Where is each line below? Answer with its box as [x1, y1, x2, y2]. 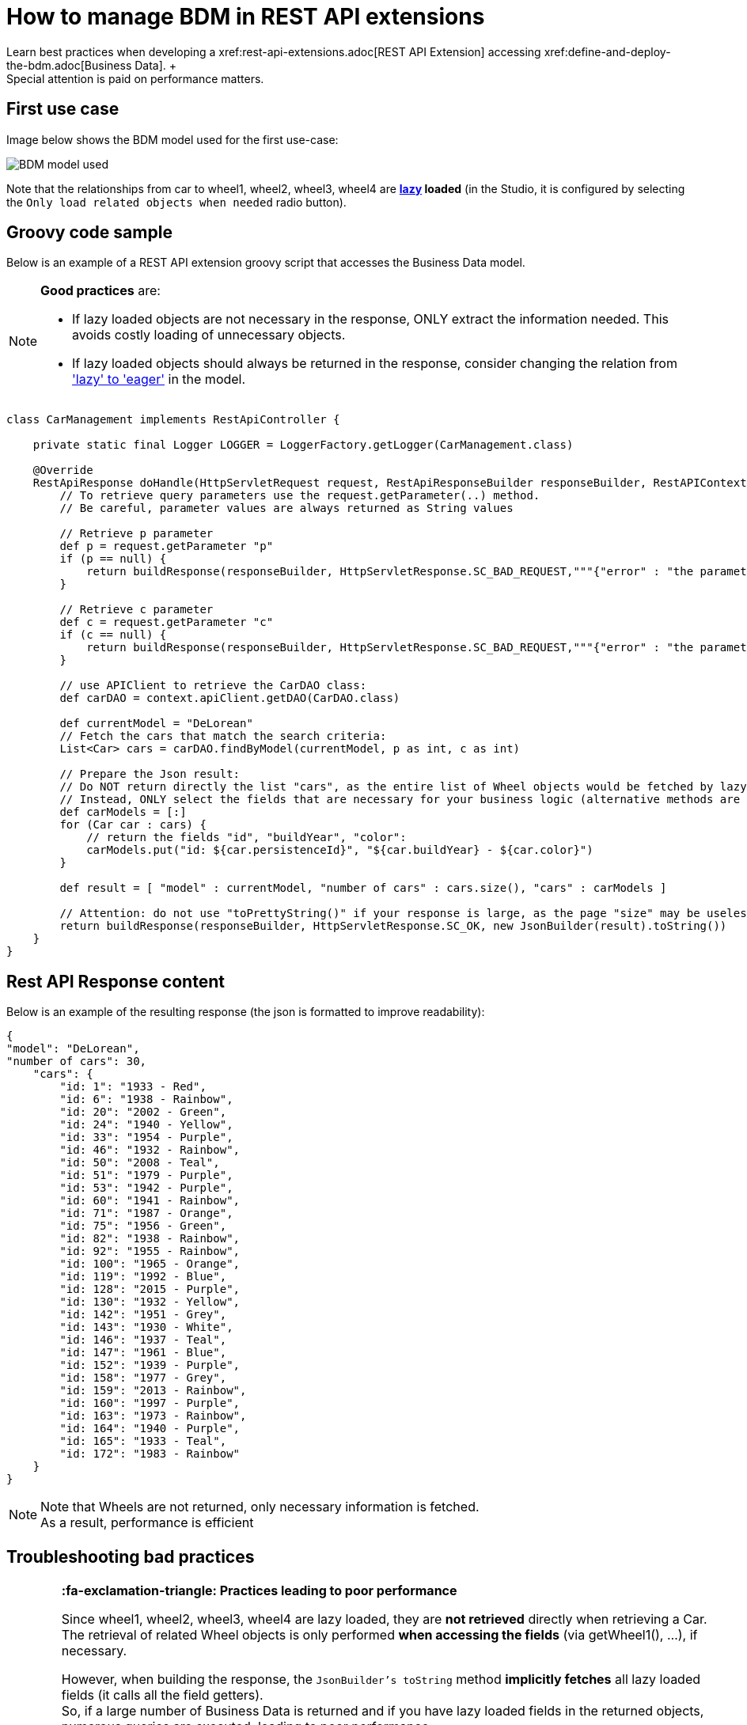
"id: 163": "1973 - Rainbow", [59, 1409, 247, 1423]
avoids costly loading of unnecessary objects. [72, 327, 346, 343]
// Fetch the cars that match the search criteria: [59, 730, 387, 743]
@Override [32, 464, 93, 477]
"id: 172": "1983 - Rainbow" [59, 1447, 241, 1461]
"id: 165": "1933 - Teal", [59, 1435, 227, 1448]
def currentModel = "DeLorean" [59, 717, 253, 730]
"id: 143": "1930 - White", [59, 1321, 233, 1334]
